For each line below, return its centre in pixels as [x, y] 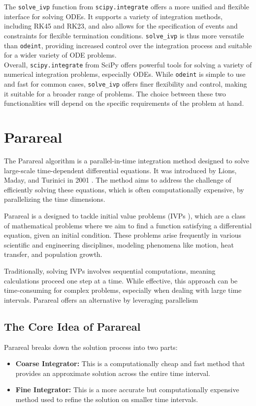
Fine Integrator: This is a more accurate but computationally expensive [127, 390]
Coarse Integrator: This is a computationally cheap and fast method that [130, 363]
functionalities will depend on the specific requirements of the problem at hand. [124, 103]
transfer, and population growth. [53, 254]
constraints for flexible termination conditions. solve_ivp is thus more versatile [124, 35]
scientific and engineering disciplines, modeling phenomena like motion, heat [119, 244]
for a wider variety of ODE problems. [60, 55]
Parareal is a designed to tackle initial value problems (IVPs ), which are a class [125, 216]
